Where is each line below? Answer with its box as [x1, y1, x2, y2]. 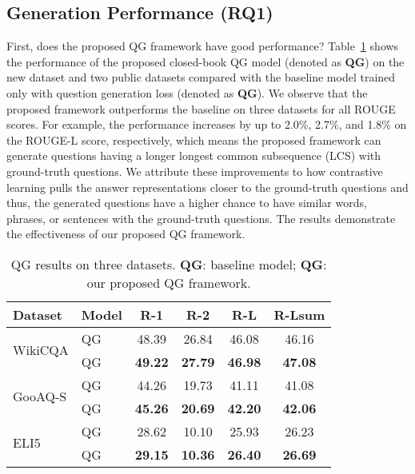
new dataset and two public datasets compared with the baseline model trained [6, 69, 396, 86]
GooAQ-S [13, 387, 67, 406]
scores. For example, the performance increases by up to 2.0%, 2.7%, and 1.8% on [6, 116, 407, 133]
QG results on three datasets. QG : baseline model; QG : [10, 254, 327, 273]
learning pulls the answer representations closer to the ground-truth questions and [6, 178, 409, 195]
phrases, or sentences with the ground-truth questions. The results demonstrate [6, 209, 396, 226]
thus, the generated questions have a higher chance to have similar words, [6, 194, 367, 211]
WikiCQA [13, 341, 69, 360]
